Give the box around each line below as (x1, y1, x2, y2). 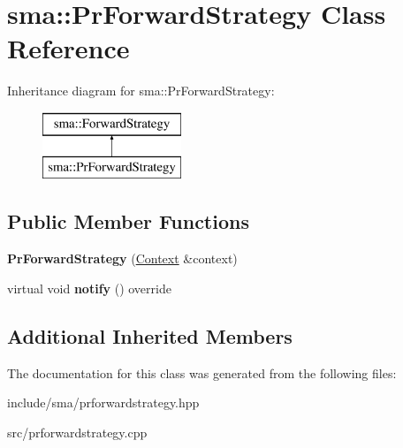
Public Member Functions (7, 208, 249, 235)
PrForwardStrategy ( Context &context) (7, 249, 238, 268)
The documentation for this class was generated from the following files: (7, 363, 397, 382)
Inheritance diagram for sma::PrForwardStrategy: (7, 81, 275, 100)
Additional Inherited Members (7, 322, 293, 349)
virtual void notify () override (7, 278, 171, 297)
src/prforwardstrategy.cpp (7, 422, 148, 441)
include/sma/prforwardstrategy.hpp (7, 393, 200, 412)
